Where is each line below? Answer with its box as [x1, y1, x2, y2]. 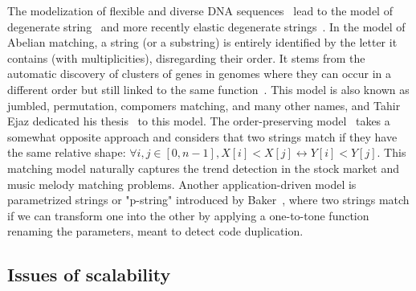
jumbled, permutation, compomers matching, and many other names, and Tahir [7, 96, 401, 113]
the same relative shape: [7, 144, 126, 161]
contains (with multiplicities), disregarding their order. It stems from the [7, 49, 365, 66]
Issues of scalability [7, 262, 171, 287]
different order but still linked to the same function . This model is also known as [7, 80, 410, 97]
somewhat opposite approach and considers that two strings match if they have [7, 128, 398, 145]
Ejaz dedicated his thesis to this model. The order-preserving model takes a [7, 113, 390, 129]
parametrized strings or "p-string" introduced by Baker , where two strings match [7, 191, 410, 208]
